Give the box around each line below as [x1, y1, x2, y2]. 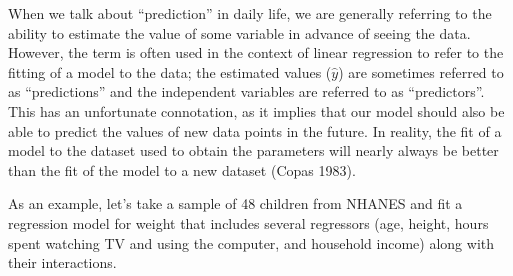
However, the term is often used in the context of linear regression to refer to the [8, 42, 504, 63]
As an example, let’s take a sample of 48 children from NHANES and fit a [8, 193, 463, 214]
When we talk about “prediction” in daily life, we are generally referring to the [8, 3, 492, 23]
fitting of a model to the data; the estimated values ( [8, 61, 332, 82]
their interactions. [8, 252, 117, 273]
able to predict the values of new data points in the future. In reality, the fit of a [8, 120, 502, 141]
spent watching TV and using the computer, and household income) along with [8, 232, 495, 253]
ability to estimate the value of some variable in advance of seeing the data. [8, 22, 471, 43]
